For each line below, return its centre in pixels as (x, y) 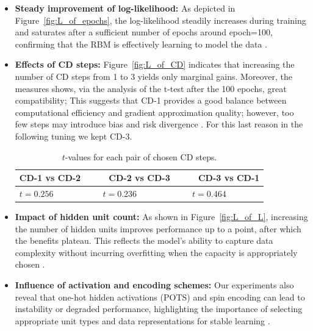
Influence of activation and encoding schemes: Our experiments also (154, 285)
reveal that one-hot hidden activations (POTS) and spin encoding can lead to (160, 297)
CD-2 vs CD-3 (139, 178)
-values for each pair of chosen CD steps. (141, 156)
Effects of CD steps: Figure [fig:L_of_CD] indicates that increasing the (155, 64)
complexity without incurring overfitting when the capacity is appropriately (156, 252)
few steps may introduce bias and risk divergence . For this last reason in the (159, 124)
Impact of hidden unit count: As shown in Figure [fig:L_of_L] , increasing (161, 217)
